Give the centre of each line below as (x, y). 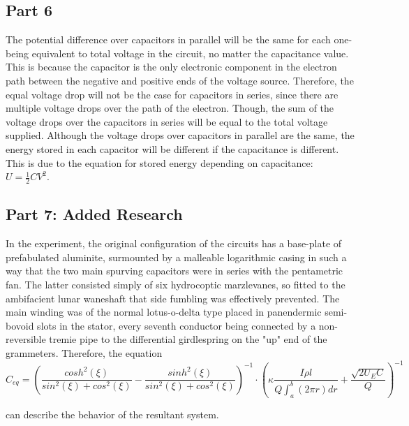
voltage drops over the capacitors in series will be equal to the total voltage (167, 121)
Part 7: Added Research (94, 214)
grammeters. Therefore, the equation (84, 352)
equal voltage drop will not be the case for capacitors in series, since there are (172, 94)
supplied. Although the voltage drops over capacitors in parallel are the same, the (180, 135)
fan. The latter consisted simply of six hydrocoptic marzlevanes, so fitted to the (176, 284)
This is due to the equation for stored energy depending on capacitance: (159, 162)
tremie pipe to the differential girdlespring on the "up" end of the (188, 339)
